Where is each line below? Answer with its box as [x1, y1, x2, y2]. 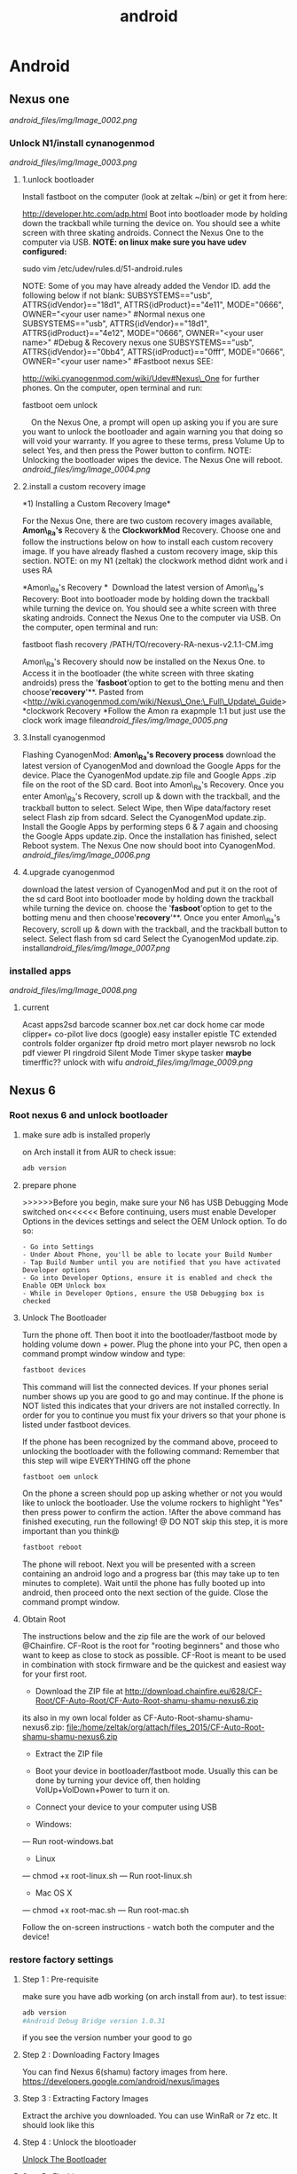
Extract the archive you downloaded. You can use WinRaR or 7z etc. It [21, 2110, 277, 2121]
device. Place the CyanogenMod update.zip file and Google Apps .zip [21, 770, 277, 781]
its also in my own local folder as [21, 1713, 142, 1724]
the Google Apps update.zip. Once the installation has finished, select [21, 831, 277, 841]
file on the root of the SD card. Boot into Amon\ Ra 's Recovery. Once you [21, 779, 285, 793]
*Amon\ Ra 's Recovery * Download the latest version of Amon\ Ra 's [21, 583, 264, 595]
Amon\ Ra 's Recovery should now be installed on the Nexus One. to [21, 656, 266, 669]
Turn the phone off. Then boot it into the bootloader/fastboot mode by [21, 1329, 277, 1340]
